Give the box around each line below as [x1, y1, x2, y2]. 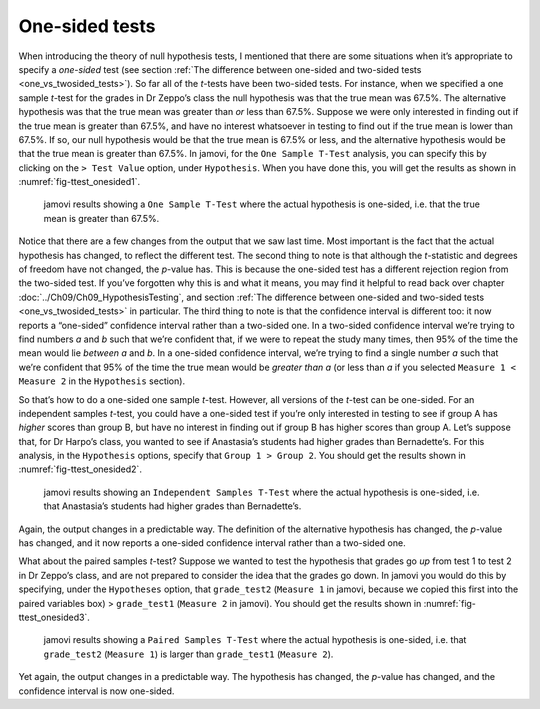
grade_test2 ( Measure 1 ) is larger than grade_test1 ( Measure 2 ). [43, 648, 334, 660]
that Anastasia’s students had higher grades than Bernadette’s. [43, 500, 302, 512]
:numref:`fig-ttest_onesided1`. [18, 176, 141, 188]
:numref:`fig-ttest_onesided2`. [18, 463, 142, 475]
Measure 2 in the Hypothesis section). [18, 375, 185, 387]
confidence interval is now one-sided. [18, 685, 175, 697]
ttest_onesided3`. [18, 611, 90, 623]
